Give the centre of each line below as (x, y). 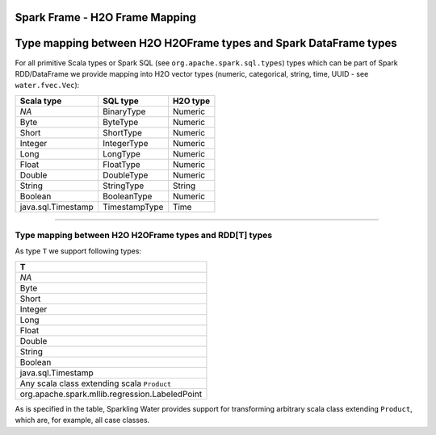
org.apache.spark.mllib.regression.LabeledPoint (111, 394)
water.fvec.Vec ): (47, 86)
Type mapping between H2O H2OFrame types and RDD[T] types (144, 236)
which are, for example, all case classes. (82, 420)
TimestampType (133, 207)
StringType (123, 186)
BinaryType (124, 111)
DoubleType (125, 175)
